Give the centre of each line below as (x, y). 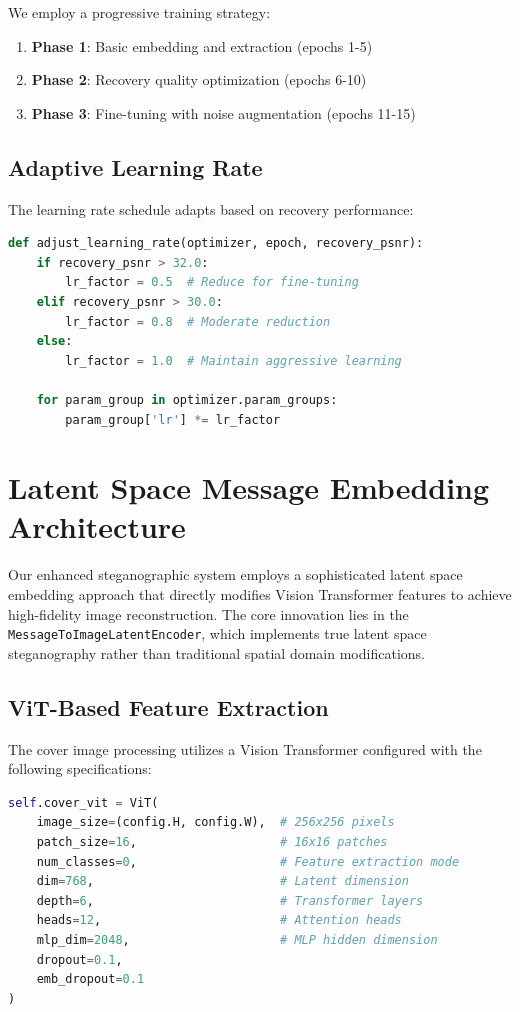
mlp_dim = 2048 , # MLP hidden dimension (237, 940)
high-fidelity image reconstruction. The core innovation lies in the (208, 613)
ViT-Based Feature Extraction (168, 706)
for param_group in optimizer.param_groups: (187, 399)
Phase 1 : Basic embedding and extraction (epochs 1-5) (202, 45)
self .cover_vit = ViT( (83, 802)
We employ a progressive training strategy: (139, 12)
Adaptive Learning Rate (135, 166)
